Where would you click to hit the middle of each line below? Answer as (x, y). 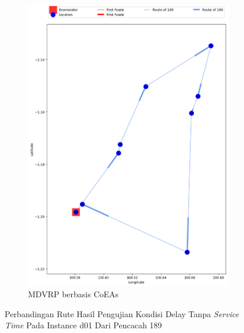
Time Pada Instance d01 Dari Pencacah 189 (83, 325)
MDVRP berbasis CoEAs (74, 294)
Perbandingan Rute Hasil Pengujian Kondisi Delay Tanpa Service (122, 313)
